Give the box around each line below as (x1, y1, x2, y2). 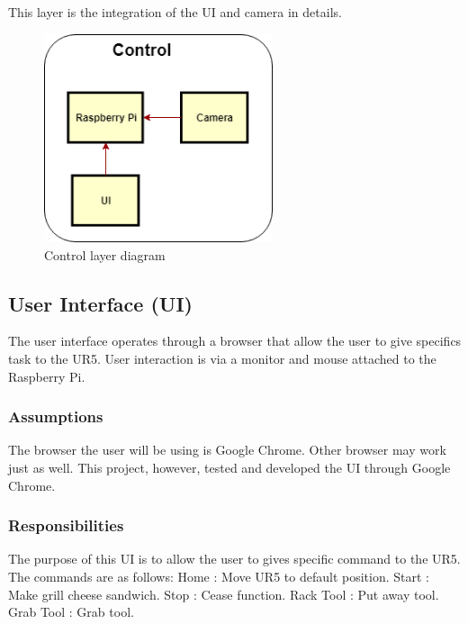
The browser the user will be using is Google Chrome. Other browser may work (8, 440, 446, 459)
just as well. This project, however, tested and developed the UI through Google (8, 457, 451, 476)
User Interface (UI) (8, 289, 193, 317)
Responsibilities (8, 514, 124, 537)
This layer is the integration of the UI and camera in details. (8, 3, 342, 21)
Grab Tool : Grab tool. (8, 602, 134, 621)
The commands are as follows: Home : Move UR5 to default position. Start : (8, 566, 429, 585)
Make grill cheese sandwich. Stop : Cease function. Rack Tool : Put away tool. (8, 584, 439, 603)
